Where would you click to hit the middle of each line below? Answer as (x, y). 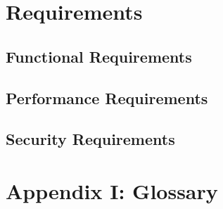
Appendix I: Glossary (112, 190)
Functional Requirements (99, 56)
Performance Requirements (107, 97)
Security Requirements (90, 139)
